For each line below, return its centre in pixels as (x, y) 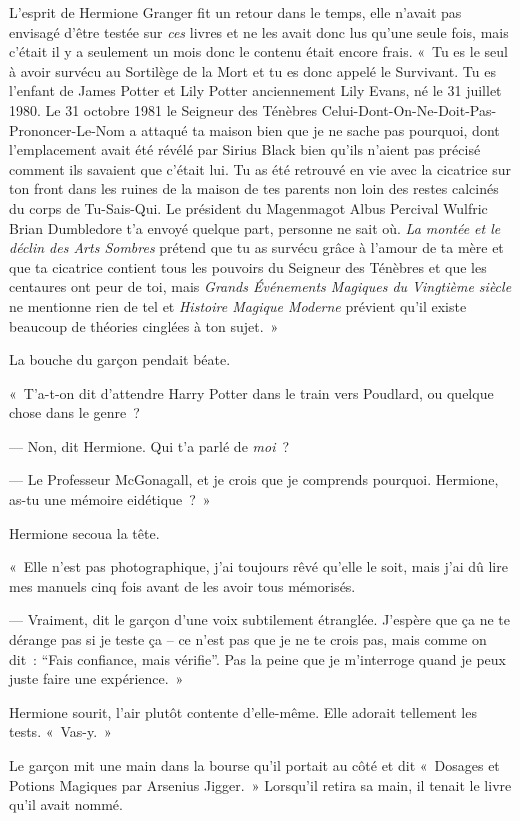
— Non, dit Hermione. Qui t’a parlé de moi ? (149, 445)
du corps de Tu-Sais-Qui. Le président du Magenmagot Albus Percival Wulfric (248, 207)
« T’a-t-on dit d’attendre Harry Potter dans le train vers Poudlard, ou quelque (251, 392)
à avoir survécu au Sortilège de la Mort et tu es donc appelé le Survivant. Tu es (252, 70)
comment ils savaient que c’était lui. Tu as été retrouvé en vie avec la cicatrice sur (260, 168)
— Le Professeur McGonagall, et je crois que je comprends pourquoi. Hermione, (254, 479)
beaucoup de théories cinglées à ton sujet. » (144, 325)
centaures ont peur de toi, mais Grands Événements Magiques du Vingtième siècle (260, 286)
